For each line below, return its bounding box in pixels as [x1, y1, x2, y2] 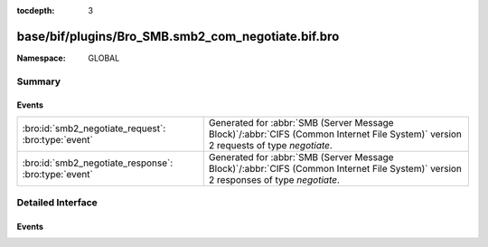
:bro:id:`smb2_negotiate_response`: [22, 157, 174, 169]
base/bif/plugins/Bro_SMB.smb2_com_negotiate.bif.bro [16, 28, 340, 44]
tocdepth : [16, 5, 55, 15]
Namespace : [16, 52, 67, 63]
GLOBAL [88, 52, 120, 63]
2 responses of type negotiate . [208, 173, 341, 185]
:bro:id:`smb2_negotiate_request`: [22, 122, 166, 135]
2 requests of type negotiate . [208, 138, 333, 151]
